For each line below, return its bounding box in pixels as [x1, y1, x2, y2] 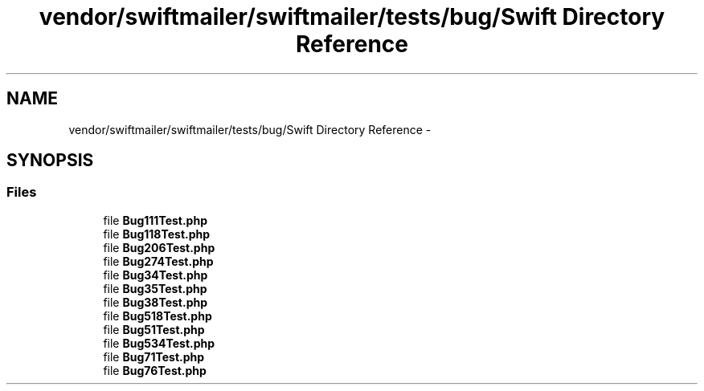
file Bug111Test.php [103, 213, 207, 227]
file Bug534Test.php [103, 336, 215, 350]
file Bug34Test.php [103, 267, 208, 282]
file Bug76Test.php [103, 363, 207, 377]
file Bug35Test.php [103, 281, 207, 295]
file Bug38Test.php [103, 295, 208, 309]
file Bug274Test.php [103, 254, 214, 268]
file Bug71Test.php [103, 349, 205, 364]
